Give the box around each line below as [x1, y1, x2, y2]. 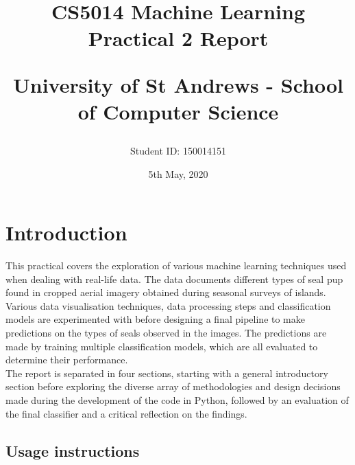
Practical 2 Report [88, 24, 269, 52]
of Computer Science [77, 97, 279, 125]
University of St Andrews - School [12, 70, 344, 98]
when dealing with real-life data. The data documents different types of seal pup [5, 271, 343, 286]
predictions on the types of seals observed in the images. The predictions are [5, 326, 327, 340]
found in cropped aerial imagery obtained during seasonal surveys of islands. [5, 285, 326, 299]
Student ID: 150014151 [130, 143, 226, 157]
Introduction [5, 218, 127, 247]
